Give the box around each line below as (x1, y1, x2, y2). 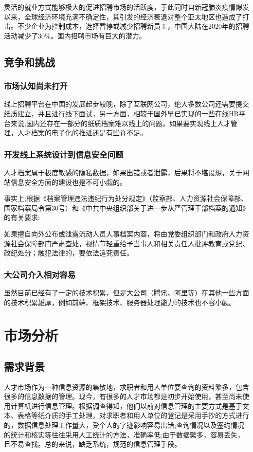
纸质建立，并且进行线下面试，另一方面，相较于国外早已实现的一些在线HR (4, 108, 239, 118)
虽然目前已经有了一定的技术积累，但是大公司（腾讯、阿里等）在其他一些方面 (4, 287, 249, 297)
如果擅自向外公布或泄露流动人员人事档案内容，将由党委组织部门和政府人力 (4, 228, 242, 238)
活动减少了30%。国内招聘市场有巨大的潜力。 (4, 30, 146, 40)
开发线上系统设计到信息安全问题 (4, 148, 124, 160)
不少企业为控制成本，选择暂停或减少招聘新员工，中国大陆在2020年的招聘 (17, 21, 249, 31)
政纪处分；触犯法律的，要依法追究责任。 (4, 248, 133, 258)
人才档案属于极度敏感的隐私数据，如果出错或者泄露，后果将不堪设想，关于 (4, 167, 242, 177)
